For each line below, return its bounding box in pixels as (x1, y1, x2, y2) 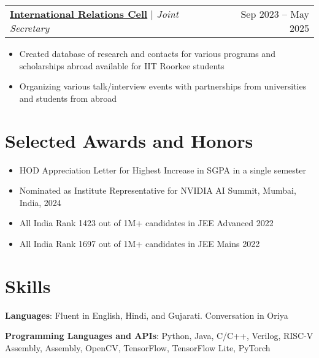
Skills (5, 273, 51, 298)
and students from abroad (19, 91, 117, 104)
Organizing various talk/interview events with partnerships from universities (19, 80, 307, 93)
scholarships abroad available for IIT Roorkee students (19, 59, 225, 72)
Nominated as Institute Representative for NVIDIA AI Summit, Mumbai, (19, 184, 296, 197)
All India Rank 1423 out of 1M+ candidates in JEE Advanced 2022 (19, 216, 274, 229)
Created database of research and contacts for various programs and (19, 47, 275, 59)
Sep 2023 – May (240, 7, 309, 21)
